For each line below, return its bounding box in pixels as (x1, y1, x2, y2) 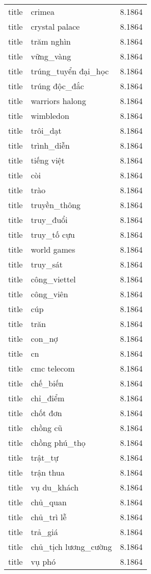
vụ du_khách (31, 481, 79, 493)
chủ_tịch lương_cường (31, 541, 112, 552)
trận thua (31, 466, 65, 478)
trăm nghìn (31, 35, 71, 47)
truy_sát (31, 258, 63, 270)
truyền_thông (31, 199, 81, 211)
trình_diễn (31, 139, 70, 151)
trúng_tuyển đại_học (31, 65, 109, 77)
